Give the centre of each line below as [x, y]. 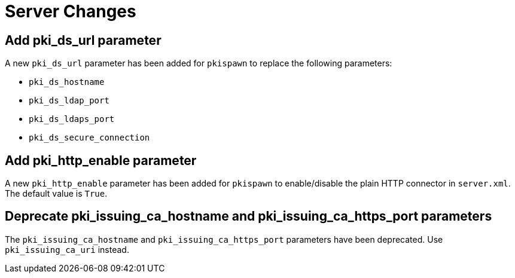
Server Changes [71, 11]
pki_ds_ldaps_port [72, 119]
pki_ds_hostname [67, 82]
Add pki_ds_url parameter [83, 40]
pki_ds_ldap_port [69, 101]
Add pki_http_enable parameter [101, 160]
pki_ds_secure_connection [89, 138]
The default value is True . [56, 194]
